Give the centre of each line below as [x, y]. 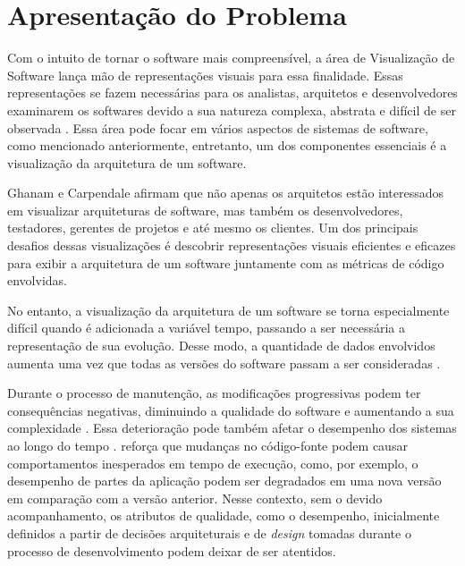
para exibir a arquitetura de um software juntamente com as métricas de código [226, 262]
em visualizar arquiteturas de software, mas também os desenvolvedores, [205, 210]
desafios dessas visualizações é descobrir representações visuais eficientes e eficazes [232, 245]
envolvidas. [37, 280]
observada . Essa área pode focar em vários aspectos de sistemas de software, [218, 127]
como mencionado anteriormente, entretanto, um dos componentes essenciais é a [227, 145]
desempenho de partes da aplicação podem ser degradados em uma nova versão [224, 481]
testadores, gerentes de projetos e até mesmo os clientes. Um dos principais [213, 228]
